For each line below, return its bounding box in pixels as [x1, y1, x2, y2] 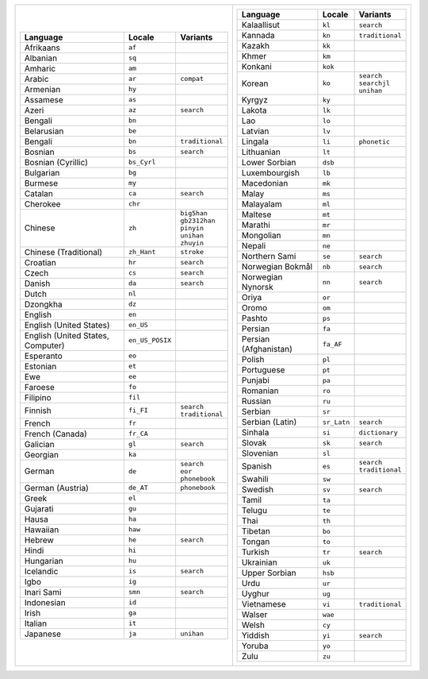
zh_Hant [128, 248, 156, 256]
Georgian [24, 449, 59, 460]
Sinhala [242, 427, 269, 438]
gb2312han [180, 216, 216, 225]
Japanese [24, 628, 62, 639]
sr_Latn [322, 418, 350, 426]
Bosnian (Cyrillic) [24, 156, 89, 168]
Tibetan [242, 526, 271, 536]
